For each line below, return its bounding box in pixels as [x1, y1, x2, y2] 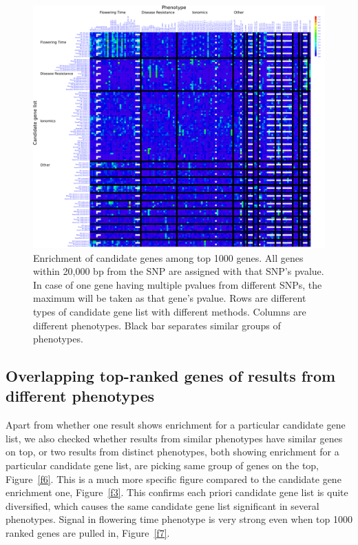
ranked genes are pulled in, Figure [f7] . [6, 526, 170, 540]
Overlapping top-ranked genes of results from [6, 365, 336, 387]
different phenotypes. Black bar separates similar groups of [33, 318, 281, 332]
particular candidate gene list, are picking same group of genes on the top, [6, 458, 319, 473]
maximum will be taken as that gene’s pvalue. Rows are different [33, 291, 306, 305]
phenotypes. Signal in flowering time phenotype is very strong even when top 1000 [6, 512, 352, 526]
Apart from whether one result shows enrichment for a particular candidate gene [6, 418, 346, 432]
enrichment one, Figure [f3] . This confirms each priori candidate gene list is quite [6, 485, 348, 500]
